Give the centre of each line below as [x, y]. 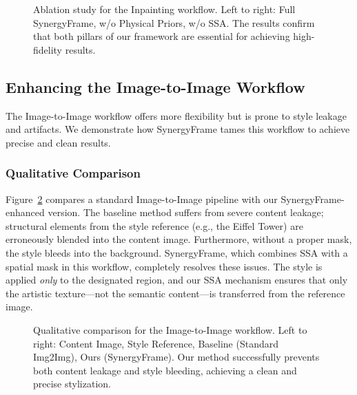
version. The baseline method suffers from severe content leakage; [186, 212]
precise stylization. [72, 384]
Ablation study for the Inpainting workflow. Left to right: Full [164, 9]
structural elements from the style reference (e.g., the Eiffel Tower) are [154, 225]
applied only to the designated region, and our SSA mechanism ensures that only [177, 280]
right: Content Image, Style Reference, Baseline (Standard [156, 343]
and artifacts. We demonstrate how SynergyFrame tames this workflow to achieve [178, 129]
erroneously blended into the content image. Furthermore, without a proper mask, [179, 239]
